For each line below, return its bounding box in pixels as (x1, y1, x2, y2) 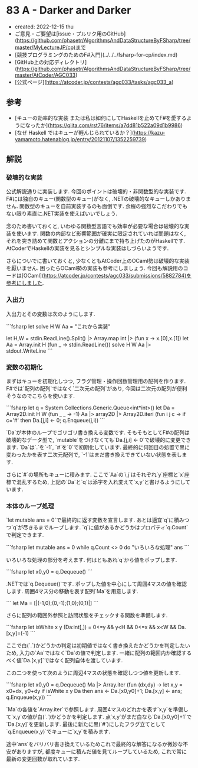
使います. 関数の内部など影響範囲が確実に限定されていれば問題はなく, (16, 230, 186, 237)
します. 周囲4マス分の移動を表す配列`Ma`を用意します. (6, 588, 138, 595)
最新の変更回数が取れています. (6, 756, 80, 763)
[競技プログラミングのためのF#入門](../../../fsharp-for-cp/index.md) (14, 51, 178, 58)
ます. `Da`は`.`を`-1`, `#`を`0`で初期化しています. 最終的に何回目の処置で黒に (6, 444, 190, 451)
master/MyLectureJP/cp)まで (14, 44, 87, 51)
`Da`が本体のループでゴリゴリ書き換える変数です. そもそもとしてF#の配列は (6, 429, 190, 436)
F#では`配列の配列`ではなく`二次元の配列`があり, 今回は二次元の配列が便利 (6, 385, 187, 392)
